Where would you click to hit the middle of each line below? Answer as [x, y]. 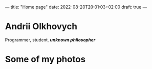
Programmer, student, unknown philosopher [50, 40]
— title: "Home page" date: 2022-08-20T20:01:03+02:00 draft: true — [76, 7]
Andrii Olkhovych [41, 27]
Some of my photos [45, 59]
